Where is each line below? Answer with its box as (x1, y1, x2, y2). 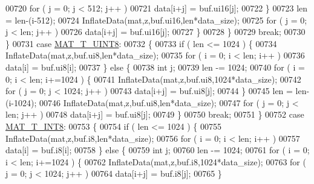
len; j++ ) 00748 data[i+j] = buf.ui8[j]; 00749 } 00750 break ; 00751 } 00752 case (5, 108, 304, 121)
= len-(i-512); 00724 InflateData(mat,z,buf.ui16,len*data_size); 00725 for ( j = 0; (5, 13, 307, 26)
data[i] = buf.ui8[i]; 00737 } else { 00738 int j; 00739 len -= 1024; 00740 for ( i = (5, 60, 305, 73)
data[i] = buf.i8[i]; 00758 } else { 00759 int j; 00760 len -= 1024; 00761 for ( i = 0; (5, 144, 310, 156)
